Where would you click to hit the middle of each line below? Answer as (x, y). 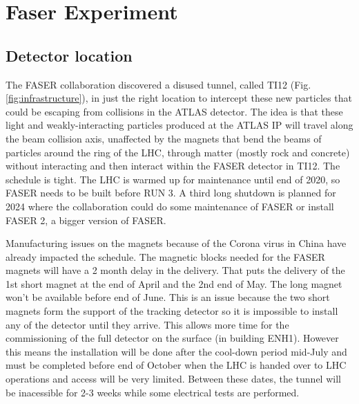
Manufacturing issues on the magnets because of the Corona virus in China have (176, 243)
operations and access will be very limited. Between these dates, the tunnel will (173, 379)
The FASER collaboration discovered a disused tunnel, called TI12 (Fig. (158, 84)
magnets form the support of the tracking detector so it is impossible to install (172, 311)
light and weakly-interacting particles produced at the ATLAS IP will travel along (179, 125)
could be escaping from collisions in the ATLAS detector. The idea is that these (174, 111)
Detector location (69, 55)
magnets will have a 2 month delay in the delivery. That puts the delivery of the (175, 270)
